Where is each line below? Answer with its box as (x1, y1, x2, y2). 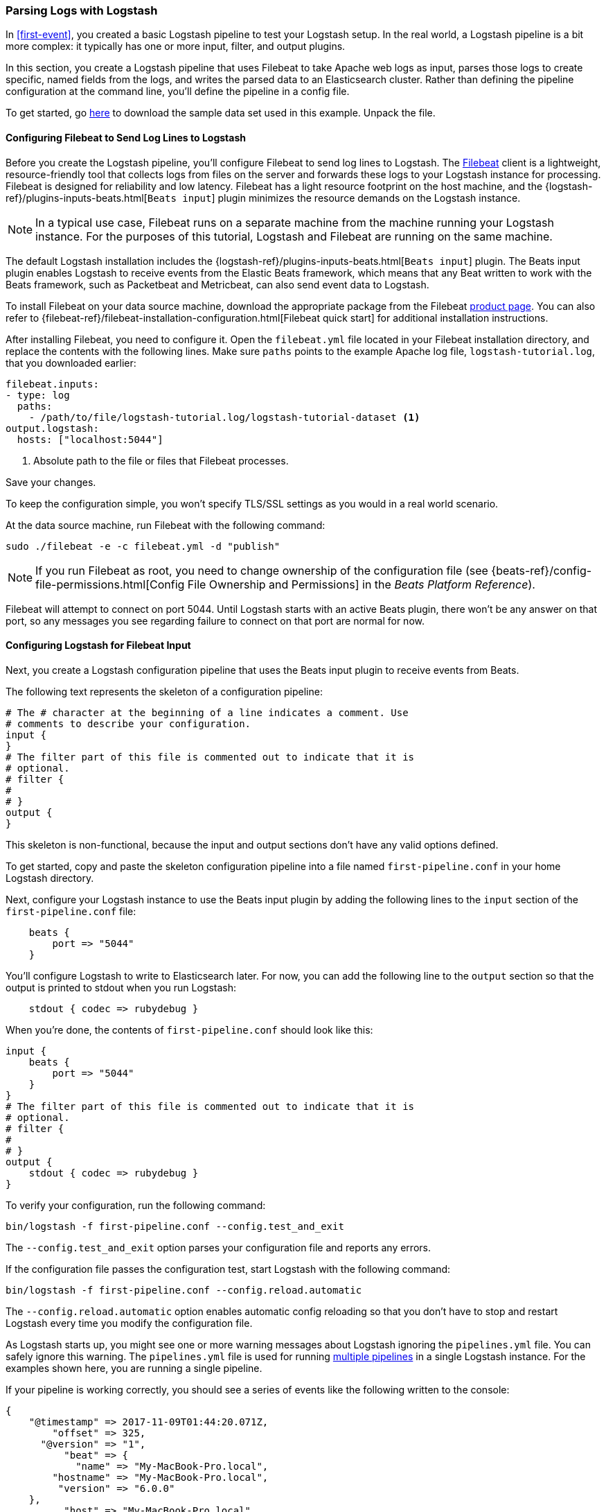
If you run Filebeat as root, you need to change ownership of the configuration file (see (35, 563, 488, 577)
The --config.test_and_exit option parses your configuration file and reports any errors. (6, 1241, 431, 1253)
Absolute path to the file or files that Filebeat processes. (33, 454, 289, 467)
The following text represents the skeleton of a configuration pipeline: (6, 685, 323, 697)
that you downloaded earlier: (6, 356, 136, 369)
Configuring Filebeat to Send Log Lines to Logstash (6, 131, 246, 144)
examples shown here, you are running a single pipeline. (6, 1362, 262, 1374)
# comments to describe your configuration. (6, 718, 251, 729)
